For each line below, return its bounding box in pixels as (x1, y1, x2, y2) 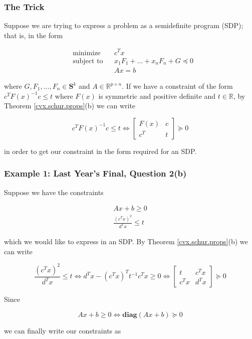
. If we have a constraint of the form (122, 81, 233, 91)
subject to (73, 57, 103, 65)
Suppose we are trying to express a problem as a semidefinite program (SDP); (4, 20, 243, 31)
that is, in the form (4, 30, 63, 40)
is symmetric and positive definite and (98, 90, 216, 101)
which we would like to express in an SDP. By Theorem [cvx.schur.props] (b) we (4, 236, 248, 247)
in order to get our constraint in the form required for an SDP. (4, 145, 197, 156)
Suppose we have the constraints (4, 187, 104, 197)
